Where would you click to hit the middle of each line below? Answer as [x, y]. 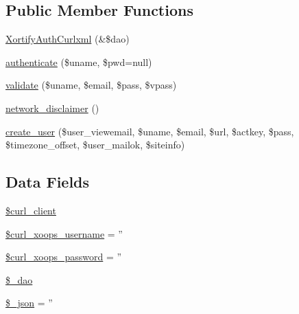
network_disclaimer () [52, 108]
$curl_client [31, 210]
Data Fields [48, 182]
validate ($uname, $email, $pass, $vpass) [91, 85]
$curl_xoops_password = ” [64, 257]
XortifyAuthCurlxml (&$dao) [68, 39]
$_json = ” [29, 303]
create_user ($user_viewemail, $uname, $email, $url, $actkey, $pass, [150, 131]
